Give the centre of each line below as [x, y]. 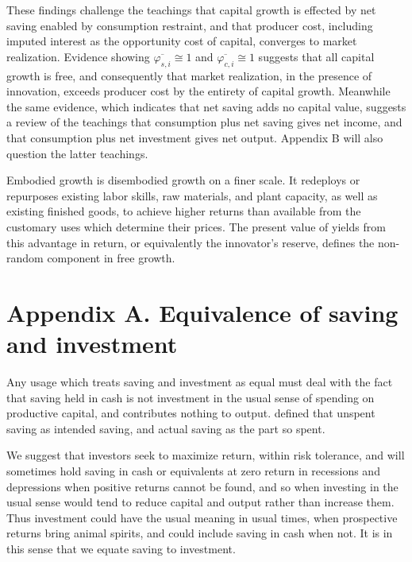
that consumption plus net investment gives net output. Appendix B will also [195, 137]
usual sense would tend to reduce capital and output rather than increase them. [200, 502]
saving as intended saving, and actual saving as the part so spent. [166, 428]
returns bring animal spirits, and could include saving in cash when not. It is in [200, 533]
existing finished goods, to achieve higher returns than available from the [184, 211]
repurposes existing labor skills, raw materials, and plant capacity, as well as [192, 195]
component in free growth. [111, 258]
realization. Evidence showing [78, 56]
